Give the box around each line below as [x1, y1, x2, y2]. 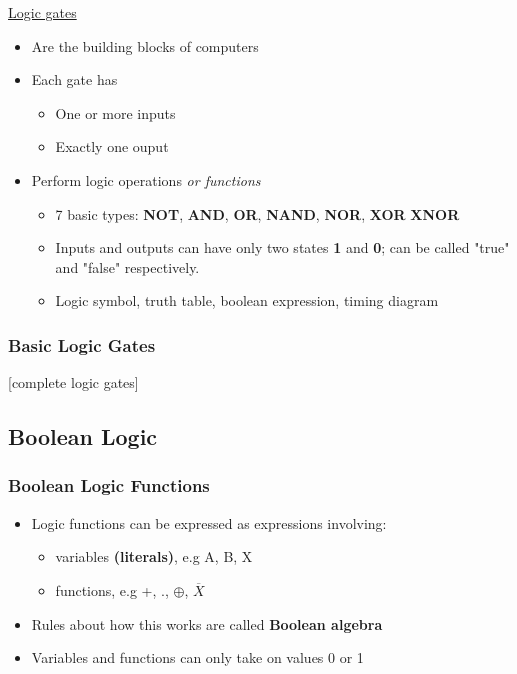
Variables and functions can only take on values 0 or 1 [31, 647, 364, 668]
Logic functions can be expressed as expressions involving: [31, 512, 387, 533]
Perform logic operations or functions [31, 169, 261, 190]
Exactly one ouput [55, 136, 169, 157]
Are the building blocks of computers [31, 35, 259, 56]
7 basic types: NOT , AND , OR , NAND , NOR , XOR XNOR [55, 203, 460, 224]
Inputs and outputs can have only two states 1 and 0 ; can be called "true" [55, 237, 510, 258]
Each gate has [31, 69, 118, 90]
